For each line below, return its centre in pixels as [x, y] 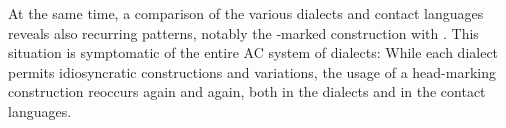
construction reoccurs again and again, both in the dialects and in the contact [247, 91]
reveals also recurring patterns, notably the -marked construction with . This [243, 32]
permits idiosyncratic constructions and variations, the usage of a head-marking [252, 71]
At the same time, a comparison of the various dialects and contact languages [246, 13]
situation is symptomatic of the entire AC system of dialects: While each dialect [253, 52]
